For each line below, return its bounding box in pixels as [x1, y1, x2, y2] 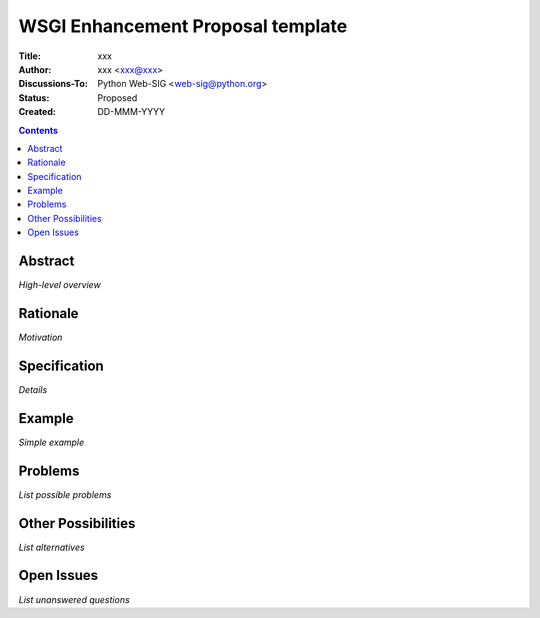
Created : [18, 106, 57, 118]
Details [18, 383, 48, 395]
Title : [18, 50, 42, 62]
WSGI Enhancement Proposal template [18, 15, 348, 37]
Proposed [97, 91, 138, 104]
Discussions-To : [18, 78, 89, 90]
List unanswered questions [18, 593, 130, 605]
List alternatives [18, 541, 85, 553]
